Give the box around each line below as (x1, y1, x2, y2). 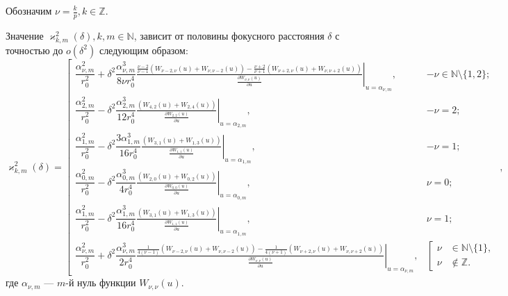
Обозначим (6, 3, 52, 17)
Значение (6, 28, 44, 42)
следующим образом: (99, 42, 188, 57)
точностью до (6, 42, 63, 57)
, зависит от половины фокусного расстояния (133, 28, 325, 42)
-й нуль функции (65, 275, 136, 290)
